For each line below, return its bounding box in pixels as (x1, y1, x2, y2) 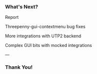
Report (5, 15, 19, 20)
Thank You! (5, 64, 33, 71)
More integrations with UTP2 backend (5, 33, 81, 39)
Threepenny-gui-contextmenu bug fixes (5, 24, 86, 30)
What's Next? (5, 3, 38, 10)
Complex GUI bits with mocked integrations (5, 43, 92, 48)
